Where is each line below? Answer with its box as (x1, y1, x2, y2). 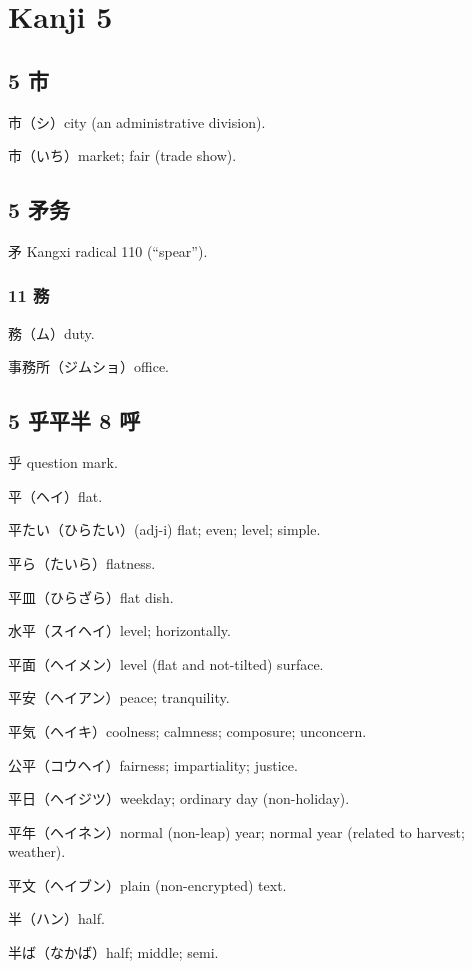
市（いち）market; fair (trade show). (8, 145, 237, 166)
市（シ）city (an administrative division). (8, 111, 266, 132)
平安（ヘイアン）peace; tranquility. (8, 687, 230, 708)
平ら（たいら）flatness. (8, 552, 156, 573)
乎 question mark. (8, 452, 118, 473)
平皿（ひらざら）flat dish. (8, 586, 174, 607)
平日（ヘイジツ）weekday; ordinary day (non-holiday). (8, 788, 350, 809)
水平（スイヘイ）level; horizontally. (8, 620, 231, 641)
